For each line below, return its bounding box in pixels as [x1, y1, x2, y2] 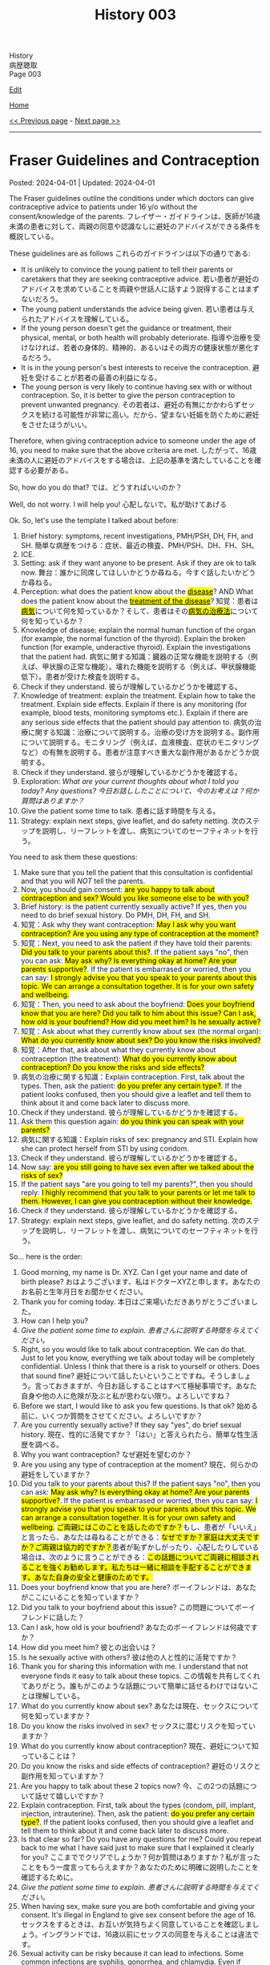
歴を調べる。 [20, 1440, 63, 1450]
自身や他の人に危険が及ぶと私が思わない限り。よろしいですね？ [20, 1391, 232, 1401]
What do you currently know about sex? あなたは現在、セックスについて [20, 1701, 260, 1711]
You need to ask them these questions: [9, 852, 138, 862]
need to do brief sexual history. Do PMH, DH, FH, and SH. [20, 910, 211, 920]
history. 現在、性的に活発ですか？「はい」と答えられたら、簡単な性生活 [20, 1430, 259, 1439]
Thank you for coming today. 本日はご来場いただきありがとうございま [20, 1297, 252, 1307]
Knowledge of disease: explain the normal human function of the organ [20, 625, 256, 635]
